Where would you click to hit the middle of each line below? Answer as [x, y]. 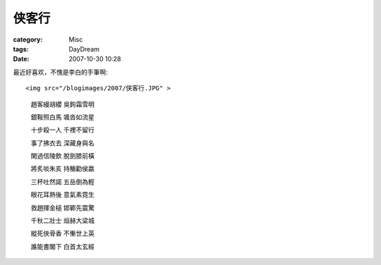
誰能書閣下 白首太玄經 [62, 246]
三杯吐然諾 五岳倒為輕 [62, 181]
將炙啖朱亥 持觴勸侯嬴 [62, 168]
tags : [21, 49]
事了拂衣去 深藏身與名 [62, 143]
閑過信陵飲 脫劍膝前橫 [62, 156]
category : [28, 39]
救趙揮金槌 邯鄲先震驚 [62, 207]
